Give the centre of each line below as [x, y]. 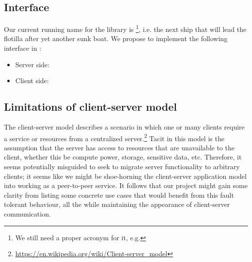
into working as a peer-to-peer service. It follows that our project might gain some [126, 185]
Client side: [32, 80]
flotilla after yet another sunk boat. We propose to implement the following [116, 38]
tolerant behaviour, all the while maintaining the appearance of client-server [117, 204]
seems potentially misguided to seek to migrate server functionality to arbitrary [122, 167]
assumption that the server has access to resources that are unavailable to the [119, 147]
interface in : [23, 48]
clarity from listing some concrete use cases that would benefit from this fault [119, 195]
